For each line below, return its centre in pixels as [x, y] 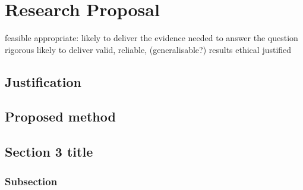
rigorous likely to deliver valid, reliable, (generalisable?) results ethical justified [148, 49]
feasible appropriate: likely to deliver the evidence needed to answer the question [151, 38]
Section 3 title [49, 152]
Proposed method [60, 116]
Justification [43, 81]
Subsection [31, 181]
